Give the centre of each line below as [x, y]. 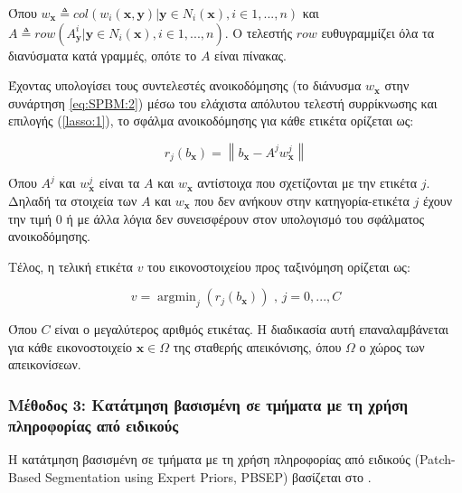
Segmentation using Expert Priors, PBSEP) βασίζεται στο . [208, 476]
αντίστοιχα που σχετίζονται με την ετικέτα [307, 183]
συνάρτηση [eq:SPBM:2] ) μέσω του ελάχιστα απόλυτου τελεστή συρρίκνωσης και [223, 102]
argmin [177, 298]
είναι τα [119, 183]
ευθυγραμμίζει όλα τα [378, 32]
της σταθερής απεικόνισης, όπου [257, 346]
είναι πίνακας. [250, 55]
